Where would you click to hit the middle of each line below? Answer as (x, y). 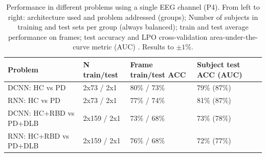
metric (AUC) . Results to (133, 47)
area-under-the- (234, 36)
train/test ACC (158, 74)
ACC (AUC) (219, 74)
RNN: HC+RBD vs (38, 135)
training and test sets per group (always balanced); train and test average (133, 27)
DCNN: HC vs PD (37, 87)
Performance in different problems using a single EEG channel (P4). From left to (133, 7)
